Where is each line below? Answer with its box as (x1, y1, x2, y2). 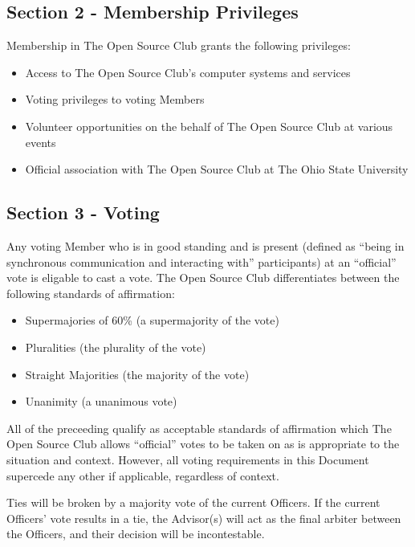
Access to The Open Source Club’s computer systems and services (25, 63, 351, 80)
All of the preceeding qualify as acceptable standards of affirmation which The (6, 419, 392, 436)
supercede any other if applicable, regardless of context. (6, 467, 279, 484)
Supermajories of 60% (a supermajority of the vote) (25, 312, 279, 329)
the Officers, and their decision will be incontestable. (6, 525, 265, 542)
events (25, 133, 56, 150)
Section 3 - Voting (6, 200, 160, 225)
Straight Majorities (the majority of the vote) (25, 365, 250, 382)
